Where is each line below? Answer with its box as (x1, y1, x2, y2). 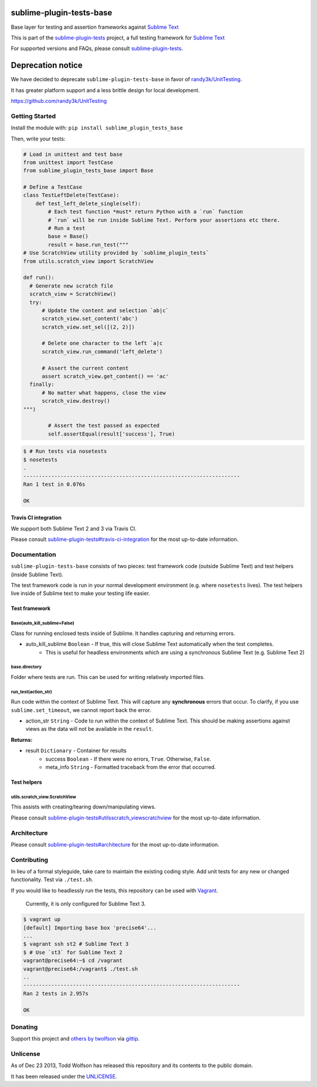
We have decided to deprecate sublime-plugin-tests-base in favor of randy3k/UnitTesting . (11, 76, 242, 83)
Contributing (11, 855, 48, 864)
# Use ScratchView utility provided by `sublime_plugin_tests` (23, 250, 210, 256)
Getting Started (11, 112, 56, 120)
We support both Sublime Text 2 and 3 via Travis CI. (11, 525, 137, 532)
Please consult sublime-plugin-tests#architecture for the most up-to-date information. (11, 841, 220, 848)
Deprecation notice (11, 61, 83, 71)
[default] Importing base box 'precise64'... (23, 924, 157, 931)
